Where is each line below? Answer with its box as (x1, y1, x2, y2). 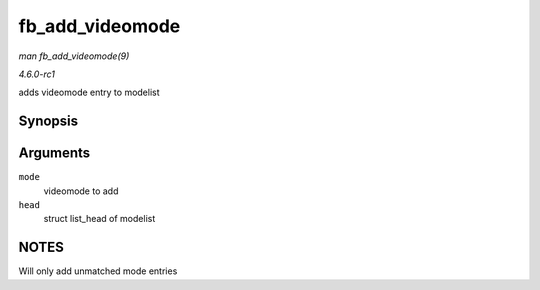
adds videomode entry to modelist (18, 86, 160, 99)
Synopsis (18, 113, 79, 130)
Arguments (18, 145, 91, 162)
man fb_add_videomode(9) (18, 50, 130, 62)
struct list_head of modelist (43, 213, 156, 225)
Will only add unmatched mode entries (18, 265, 178, 277)
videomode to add (43, 185, 119, 197)
